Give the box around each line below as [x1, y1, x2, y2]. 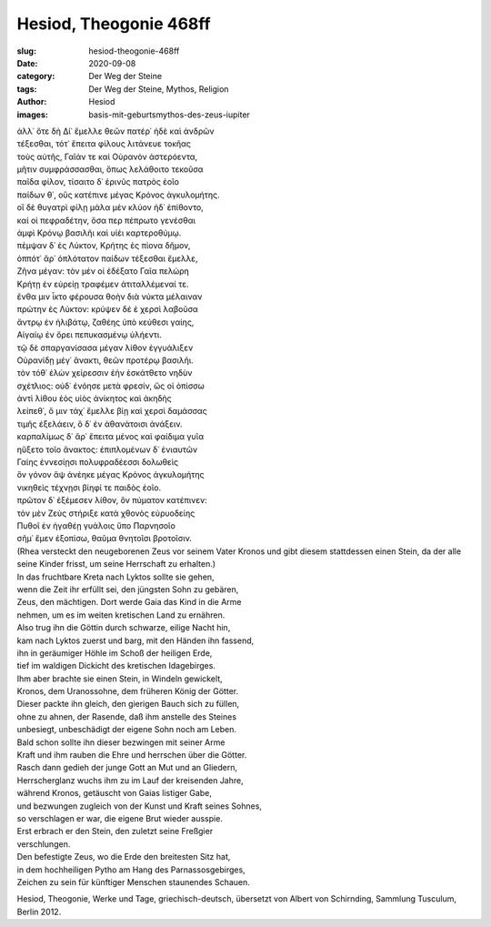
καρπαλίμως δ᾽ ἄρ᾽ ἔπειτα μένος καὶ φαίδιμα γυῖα [16, 431, 205, 442]
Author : [16, 96, 47, 107]
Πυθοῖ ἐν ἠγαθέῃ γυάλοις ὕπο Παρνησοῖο [16, 520, 176, 531]
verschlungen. [16, 838, 71, 850]
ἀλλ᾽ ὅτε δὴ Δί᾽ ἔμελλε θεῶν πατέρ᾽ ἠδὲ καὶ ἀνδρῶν [16, 126, 215, 136]
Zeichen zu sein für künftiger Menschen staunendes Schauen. [16, 876, 250, 887]
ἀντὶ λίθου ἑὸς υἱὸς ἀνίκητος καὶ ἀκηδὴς [16, 393, 172, 404]
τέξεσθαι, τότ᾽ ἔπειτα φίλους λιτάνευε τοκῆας [16, 138, 191, 149]
